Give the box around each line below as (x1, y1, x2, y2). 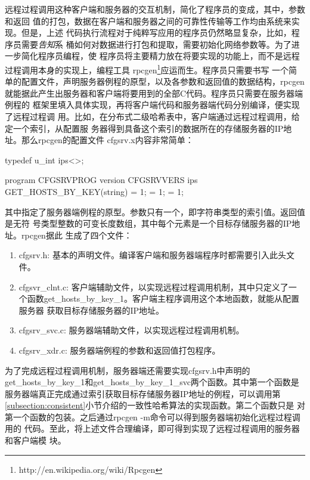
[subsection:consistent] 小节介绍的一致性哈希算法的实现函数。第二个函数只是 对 (5, 399, 305, 411)
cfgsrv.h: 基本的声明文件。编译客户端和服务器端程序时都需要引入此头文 (18, 249, 294, 261)
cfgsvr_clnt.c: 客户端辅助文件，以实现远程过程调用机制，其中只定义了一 (18, 280, 297, 293)
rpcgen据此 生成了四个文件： (21, 228, 132, 241)
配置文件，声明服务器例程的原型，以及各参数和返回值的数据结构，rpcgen (21, 75, 305, 88)
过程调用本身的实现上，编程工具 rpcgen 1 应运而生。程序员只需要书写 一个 (5, 61, 289, 76)
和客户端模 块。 (5, 434, 66, 447)
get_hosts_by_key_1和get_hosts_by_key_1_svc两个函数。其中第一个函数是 (5, 376, 299, 388)
